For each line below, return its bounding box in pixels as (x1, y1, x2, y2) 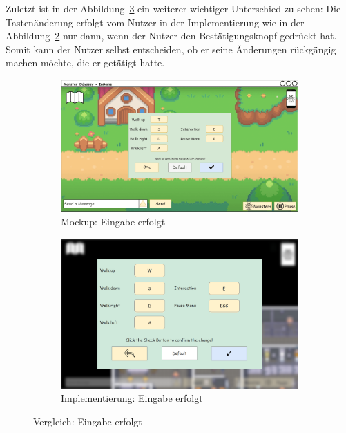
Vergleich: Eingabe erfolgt (33, 414, 142, 428)
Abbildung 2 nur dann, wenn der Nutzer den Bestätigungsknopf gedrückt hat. (6, 28, 337, 43)
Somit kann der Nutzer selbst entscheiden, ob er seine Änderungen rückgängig (6, 42, 336, 56)
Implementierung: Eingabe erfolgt (61, 391, 203, 405)
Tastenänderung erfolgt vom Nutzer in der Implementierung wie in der (6, 15, 305, 29)
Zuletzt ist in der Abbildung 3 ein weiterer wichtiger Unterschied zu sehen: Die (6, 1, 341, 15)
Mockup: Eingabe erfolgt (61, 214, 166, 228)
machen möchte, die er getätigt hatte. (6, 55, 165, 70)
